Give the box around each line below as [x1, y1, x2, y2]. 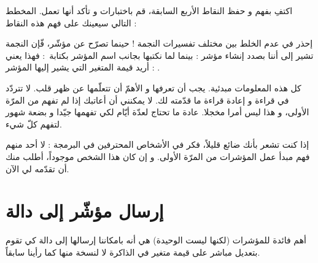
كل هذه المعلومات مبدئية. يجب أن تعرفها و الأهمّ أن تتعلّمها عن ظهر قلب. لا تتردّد [6, 81, 301, 94]
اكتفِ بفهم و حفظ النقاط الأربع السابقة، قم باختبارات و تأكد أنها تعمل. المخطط [6, 4, 293, 17]
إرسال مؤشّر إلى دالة [6, 198, 164, 223]
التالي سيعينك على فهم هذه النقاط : [6, 16, 137, 29]
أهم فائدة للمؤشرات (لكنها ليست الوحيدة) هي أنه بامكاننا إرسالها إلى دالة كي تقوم [6, 234, 306, 246]
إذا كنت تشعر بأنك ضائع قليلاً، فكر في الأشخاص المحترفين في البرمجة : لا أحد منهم [6, 138, 309, 151]
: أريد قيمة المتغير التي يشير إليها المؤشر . [6, 61, 160, 74]
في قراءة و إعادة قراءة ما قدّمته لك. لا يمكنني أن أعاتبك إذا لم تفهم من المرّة [6, 93, 289, 106]
